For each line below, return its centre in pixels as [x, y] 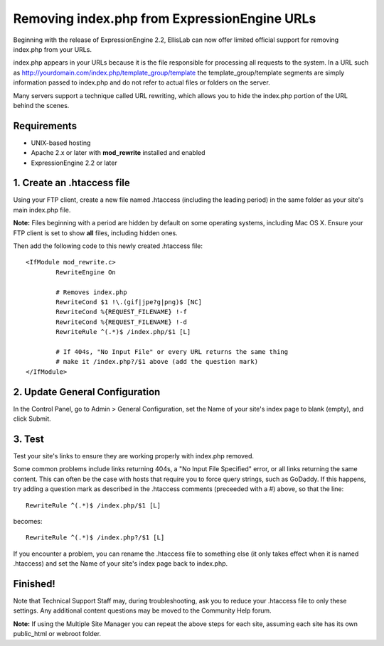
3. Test [28, 439]
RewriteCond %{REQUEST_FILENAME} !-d [122, 322]
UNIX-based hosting [61, 143]
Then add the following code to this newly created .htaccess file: [108, 246]
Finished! [34, 584]
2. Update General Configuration [87, 392]
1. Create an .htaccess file [72, 183]
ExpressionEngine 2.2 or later [74, 163]
